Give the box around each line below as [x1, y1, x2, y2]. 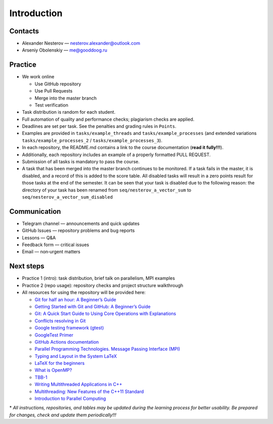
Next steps [9, 262, 44, 270]
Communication [9, 207, 61, 216]
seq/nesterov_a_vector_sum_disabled [22, 195, 113, 200]
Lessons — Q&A [22, 234, 56, 241]
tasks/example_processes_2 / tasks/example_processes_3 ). [22, 137, 163, 144]
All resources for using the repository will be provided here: [22, 290, 146, 296]
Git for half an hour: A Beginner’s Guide [34, 296, 116, 303]
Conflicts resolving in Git [34, 317, 86, 323]
